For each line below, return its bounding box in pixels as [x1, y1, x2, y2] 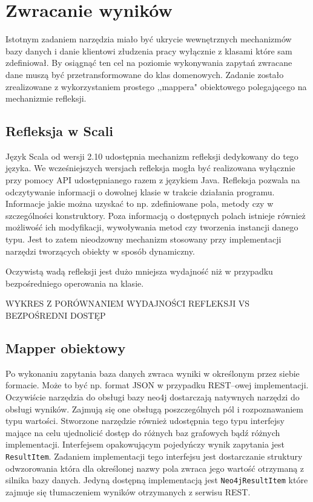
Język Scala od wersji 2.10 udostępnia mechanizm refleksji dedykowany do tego [5, 149, 298, 162]
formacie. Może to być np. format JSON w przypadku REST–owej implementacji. [5, 379, 309, 391]
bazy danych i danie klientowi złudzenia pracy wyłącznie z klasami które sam [5, 44, 292, 57]
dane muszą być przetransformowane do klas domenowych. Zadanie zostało [5, 68, 284, 80]
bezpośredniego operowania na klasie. [5, 276, 144, 289]
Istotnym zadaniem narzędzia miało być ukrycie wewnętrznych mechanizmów [5, 33, 292, 45]
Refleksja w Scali [5, 122, 113, 140]
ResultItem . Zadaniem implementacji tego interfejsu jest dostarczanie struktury [5, 449, 303, 462]
